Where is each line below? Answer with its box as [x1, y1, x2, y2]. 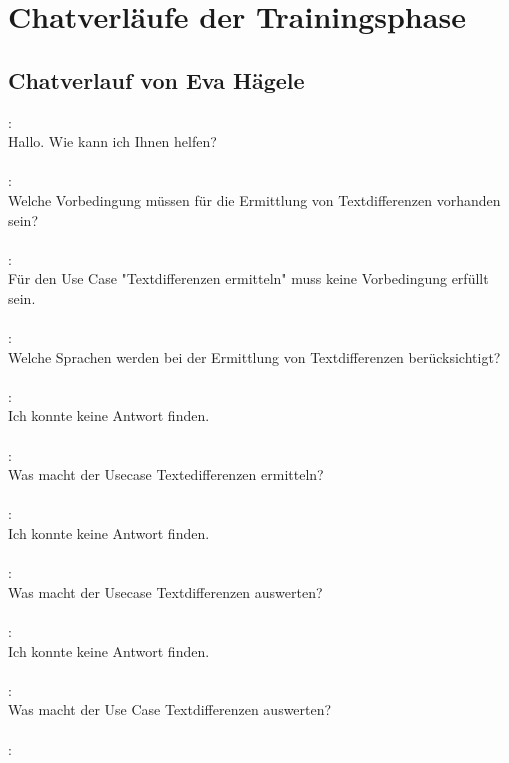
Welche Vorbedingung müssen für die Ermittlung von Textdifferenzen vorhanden [8, 189, 501, 210]
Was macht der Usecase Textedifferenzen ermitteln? [8, 464, 324, 485]
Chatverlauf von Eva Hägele [8, 64, 305, 95]
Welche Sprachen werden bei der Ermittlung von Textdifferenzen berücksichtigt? [8, 346, 501, 367]
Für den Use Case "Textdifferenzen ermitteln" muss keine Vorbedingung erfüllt [8, 268, 489, 289]
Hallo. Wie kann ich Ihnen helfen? [8, 131, 217, 152]
